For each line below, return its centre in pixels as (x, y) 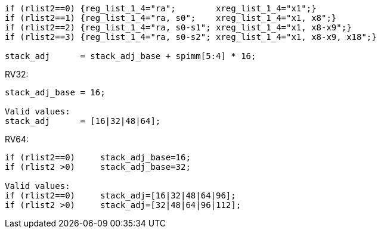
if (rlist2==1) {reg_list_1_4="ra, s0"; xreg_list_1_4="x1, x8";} (171, 18)
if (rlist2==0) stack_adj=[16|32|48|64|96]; (120, 195)
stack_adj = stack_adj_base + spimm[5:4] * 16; (131, 56)
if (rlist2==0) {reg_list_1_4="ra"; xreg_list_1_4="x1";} (161, 8)
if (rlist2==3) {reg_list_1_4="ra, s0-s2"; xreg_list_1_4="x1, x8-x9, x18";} (191, 37)
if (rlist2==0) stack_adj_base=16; (98, 157)
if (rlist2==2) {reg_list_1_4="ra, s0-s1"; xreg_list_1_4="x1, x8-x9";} (178, 27)
